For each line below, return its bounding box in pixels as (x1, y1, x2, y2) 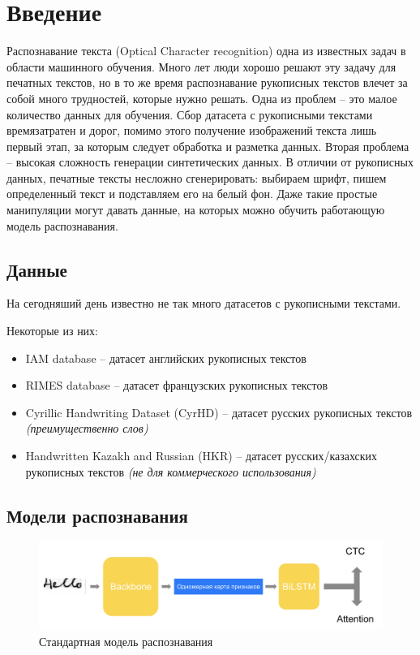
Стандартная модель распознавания (39, 633, 213, 650)
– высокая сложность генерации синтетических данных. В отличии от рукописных (6, 153, 414, 170)
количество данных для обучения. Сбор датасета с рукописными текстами (6, 106, 373, 123)
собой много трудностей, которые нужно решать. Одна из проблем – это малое (6, 89, 397, 106)
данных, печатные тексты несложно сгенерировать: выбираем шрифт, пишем (6, 169, 387, 186)
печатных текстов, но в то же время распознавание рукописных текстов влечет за (6, 74, 408, 91)
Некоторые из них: (6, 322, 99, 339)
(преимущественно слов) (25, 420, 148, 437)
